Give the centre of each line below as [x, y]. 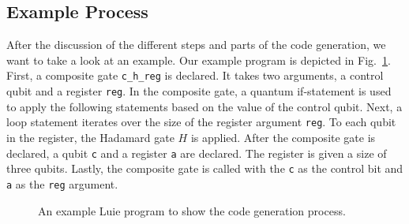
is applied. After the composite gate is [283, 137]
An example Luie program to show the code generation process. [192, 210]
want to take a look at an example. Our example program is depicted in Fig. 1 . [199, 60]
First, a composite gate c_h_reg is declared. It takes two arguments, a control [195, 75]
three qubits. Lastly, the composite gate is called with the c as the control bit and [205, 168]
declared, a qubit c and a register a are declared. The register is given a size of [197, 153]
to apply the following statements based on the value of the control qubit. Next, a [204, 106]
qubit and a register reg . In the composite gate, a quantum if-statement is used [199, 91]
